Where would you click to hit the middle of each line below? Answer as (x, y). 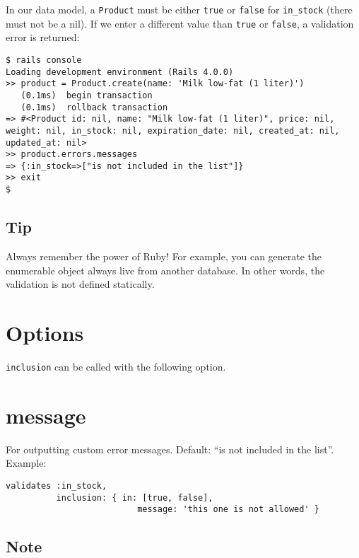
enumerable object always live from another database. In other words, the (165, 270)
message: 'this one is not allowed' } (228, 510)
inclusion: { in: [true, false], (135, 498)
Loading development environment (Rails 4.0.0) (120, 72)
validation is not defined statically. (80, 284)
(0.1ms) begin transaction (87, 95)
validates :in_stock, (57, 486)
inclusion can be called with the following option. (116, 366)
